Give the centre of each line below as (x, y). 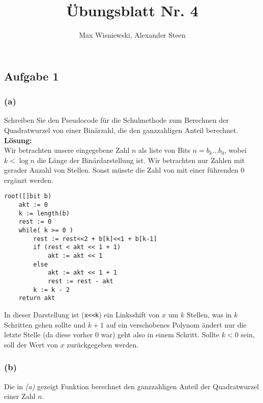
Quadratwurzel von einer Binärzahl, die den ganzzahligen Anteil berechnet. (121, 130)
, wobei (236, 150)
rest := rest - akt (80, 281)
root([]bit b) (28, 196)
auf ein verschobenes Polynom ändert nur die (176, 324)
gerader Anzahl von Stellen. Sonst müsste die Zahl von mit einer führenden (121, 170)
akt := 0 (33, 205)
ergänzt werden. (29, 180)
